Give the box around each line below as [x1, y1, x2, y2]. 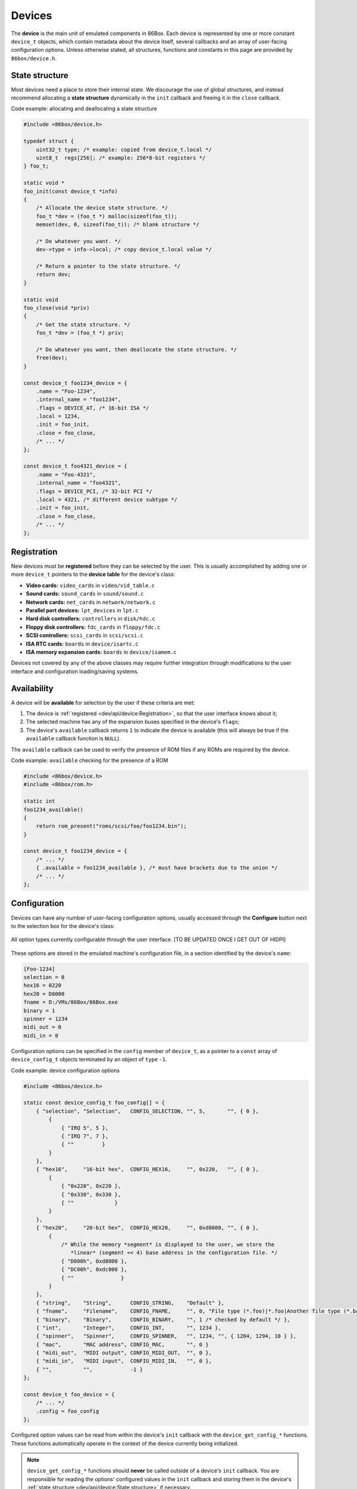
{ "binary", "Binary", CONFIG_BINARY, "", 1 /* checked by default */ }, [36, 1316, 291, 1323]
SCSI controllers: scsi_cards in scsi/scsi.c [26, 632, 144, 639]
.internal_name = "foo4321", [36, 479, 121, 487]
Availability [11, 683, 54, 693]
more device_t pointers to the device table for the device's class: [11, 571, 176, 578]
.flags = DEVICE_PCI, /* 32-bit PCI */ [36, 488, 153, 494]
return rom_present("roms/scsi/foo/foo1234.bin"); [36, 823, 187, 830]
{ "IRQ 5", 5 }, [61, 1124, 109, 1131]
